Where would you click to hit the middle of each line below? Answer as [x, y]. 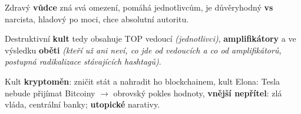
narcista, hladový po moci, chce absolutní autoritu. [97, 19]
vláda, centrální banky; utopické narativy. [82, 104]
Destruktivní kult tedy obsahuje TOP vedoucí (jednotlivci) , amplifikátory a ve [150, 38]
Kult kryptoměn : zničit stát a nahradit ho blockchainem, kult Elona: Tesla [143, 81]
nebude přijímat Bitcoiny [50, 93]
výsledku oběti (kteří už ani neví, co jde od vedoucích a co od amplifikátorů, [143, 50]
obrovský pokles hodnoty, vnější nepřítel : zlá [198, 93]
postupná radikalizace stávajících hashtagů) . [83, 61]
